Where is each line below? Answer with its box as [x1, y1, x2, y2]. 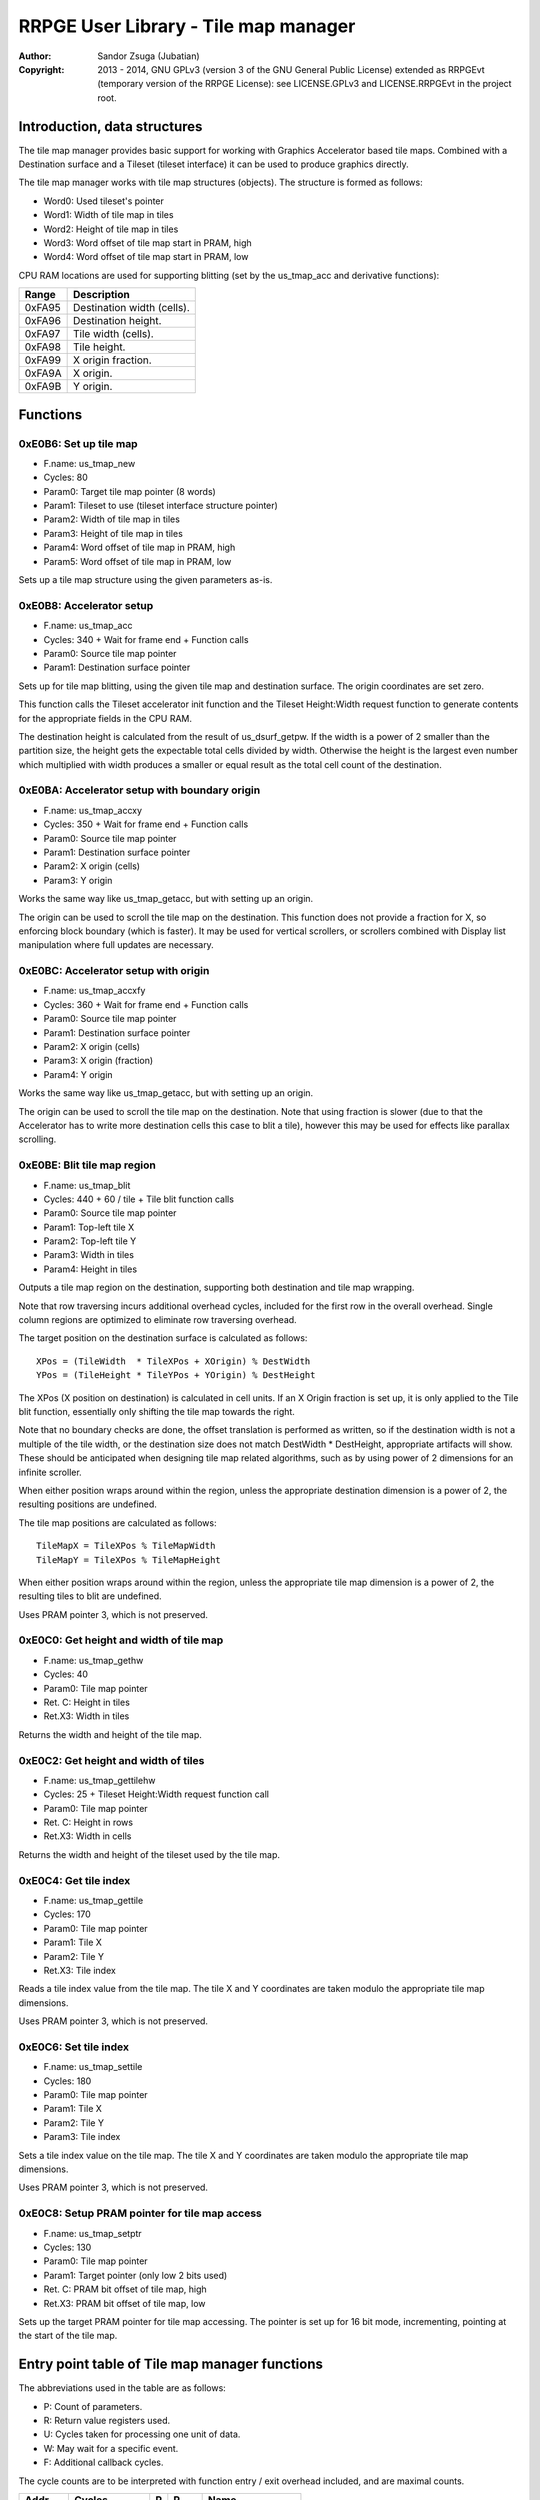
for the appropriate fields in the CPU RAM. [18, 712, 192, 724]
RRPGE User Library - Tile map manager [18, 15, 356, 37]
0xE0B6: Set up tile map [18, 436, 139, 450]
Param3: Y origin [43, 874, 113, 886]
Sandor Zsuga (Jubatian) [97, 50, 200, 62]
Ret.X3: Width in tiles [43, 1710, 130, 1722]
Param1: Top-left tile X [43, 1221, 135, 1233]
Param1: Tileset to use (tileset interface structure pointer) [43, 500, 279, 512]
